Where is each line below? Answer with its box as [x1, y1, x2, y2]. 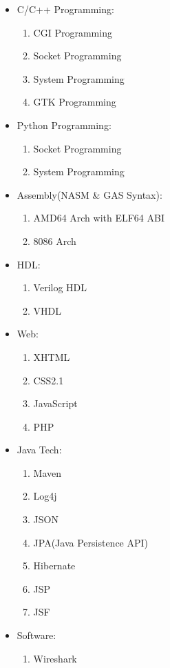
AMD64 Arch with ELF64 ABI [33, 210, 164, 225]
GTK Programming [33, 95, 116, 109]
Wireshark [33, 651, 77, 665]
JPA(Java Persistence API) [33, 535, 149, 549]
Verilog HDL [33, 280, 87, 295]
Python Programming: [17, 117, 111, 132]
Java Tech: [17, 442, 62, 457]
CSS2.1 [33, 373, 64, 387]
